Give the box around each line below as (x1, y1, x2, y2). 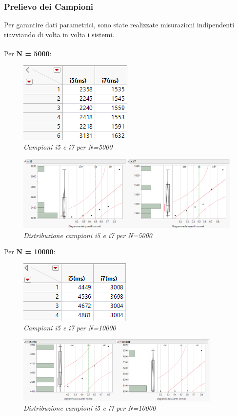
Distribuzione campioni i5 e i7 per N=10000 (23, 403, 156, 413)
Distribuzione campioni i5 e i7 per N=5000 (23, 230, 152, 240)
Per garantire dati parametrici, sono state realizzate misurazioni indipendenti (4, 20, 235, 30)
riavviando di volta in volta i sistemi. (4, 29, 115, 39)
